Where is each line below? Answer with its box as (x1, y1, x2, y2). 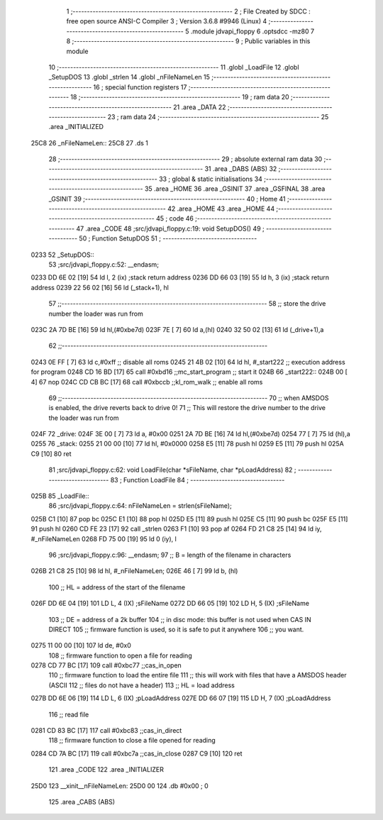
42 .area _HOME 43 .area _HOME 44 (167, 204, 275, 213)
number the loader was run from (48, 309, 143, 318)
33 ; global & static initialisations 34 (158, 174, 262, 183)
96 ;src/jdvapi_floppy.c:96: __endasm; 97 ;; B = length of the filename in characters (48, 550, 292, 559)
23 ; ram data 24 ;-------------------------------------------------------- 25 (107, 112, 329, 121)
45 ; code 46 (156, 214, 194, 223)
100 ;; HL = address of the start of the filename (48, 582, 186, 592)
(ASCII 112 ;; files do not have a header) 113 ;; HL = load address (48, 681, 235, 689)
